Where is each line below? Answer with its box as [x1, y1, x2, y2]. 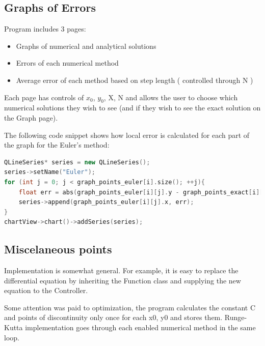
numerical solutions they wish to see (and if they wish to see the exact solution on [4, 102, 261, 113]
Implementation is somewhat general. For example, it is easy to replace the [4, 265, 238, 276]
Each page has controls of [4, 92, 84, 102]
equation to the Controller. [4, 285, 88, 296]
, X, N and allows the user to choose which [103, 92, 238, 102]
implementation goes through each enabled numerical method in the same [25, 322, 256, 333]
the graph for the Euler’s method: [4, 139, 110, 150]
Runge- [224, 312, 247, 323]
